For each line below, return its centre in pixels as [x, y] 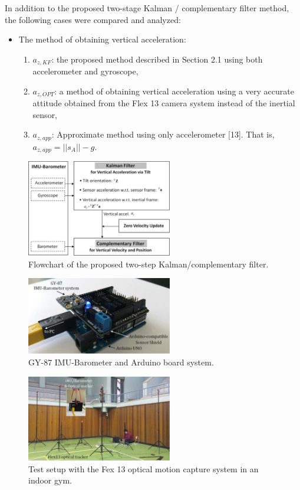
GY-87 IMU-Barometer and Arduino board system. [121, 362]
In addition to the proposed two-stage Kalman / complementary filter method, [147, 8]
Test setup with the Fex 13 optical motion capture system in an [144, 468]
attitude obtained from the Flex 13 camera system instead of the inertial [164, 103]
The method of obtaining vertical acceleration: [102, 39]
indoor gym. [50, 480]
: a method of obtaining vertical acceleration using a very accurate [174, 91]
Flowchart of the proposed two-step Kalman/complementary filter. [149, 264]
